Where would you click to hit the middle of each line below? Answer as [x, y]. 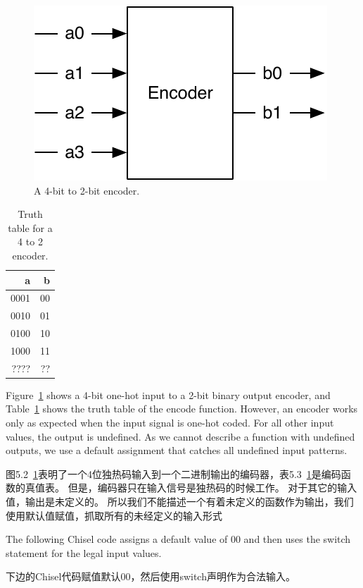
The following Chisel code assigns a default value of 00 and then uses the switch [178, 539]
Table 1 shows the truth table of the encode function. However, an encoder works [182, 409]
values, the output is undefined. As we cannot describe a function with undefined [180, 436]
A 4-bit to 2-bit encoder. [87, 190]
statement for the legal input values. [84, 552]
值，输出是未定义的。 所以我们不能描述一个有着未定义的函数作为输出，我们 [180, 502]
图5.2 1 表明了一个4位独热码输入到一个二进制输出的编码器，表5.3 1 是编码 [173, 473]
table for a [30, 227]
